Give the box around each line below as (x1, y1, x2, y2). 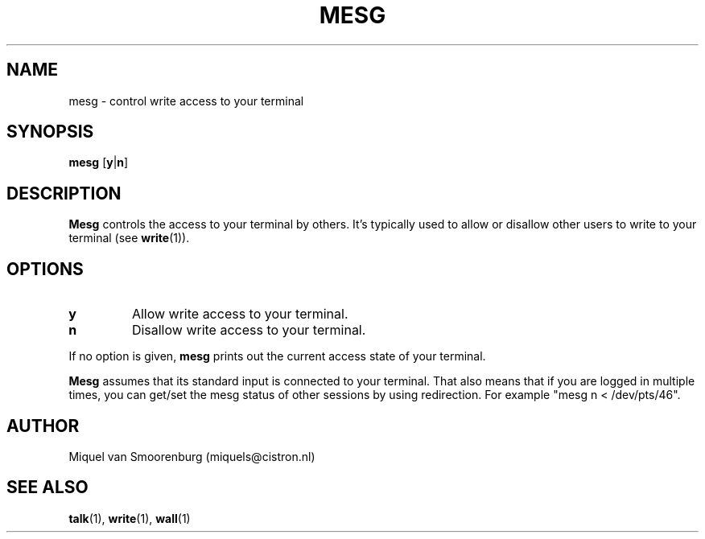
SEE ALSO (6, 477, 89, 498)
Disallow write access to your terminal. (131, 322, 366, 339)
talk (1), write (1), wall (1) (68, 511, 191, 525)
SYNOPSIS (6, 121, 94, 142)
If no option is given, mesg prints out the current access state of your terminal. (68, 349, 486, 364)
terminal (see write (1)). (68, 231, 190, 245)
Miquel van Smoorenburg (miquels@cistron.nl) (68, 449, 315, 463)
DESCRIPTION (6, 183, 122, 204)
